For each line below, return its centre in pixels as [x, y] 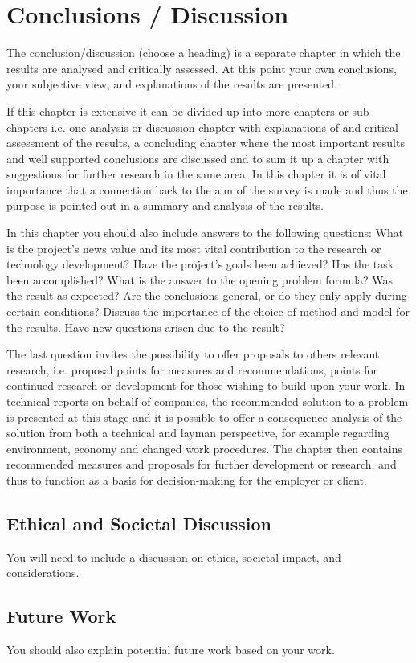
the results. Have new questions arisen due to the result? [146, 327]
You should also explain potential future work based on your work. [171, 650]
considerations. [43, 573]
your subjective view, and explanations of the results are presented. [172, 84]
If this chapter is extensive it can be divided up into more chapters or [177, 110]
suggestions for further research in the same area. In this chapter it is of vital [196, 174]
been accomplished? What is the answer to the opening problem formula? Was [200, 279]
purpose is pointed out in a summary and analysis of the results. [165, 205]
